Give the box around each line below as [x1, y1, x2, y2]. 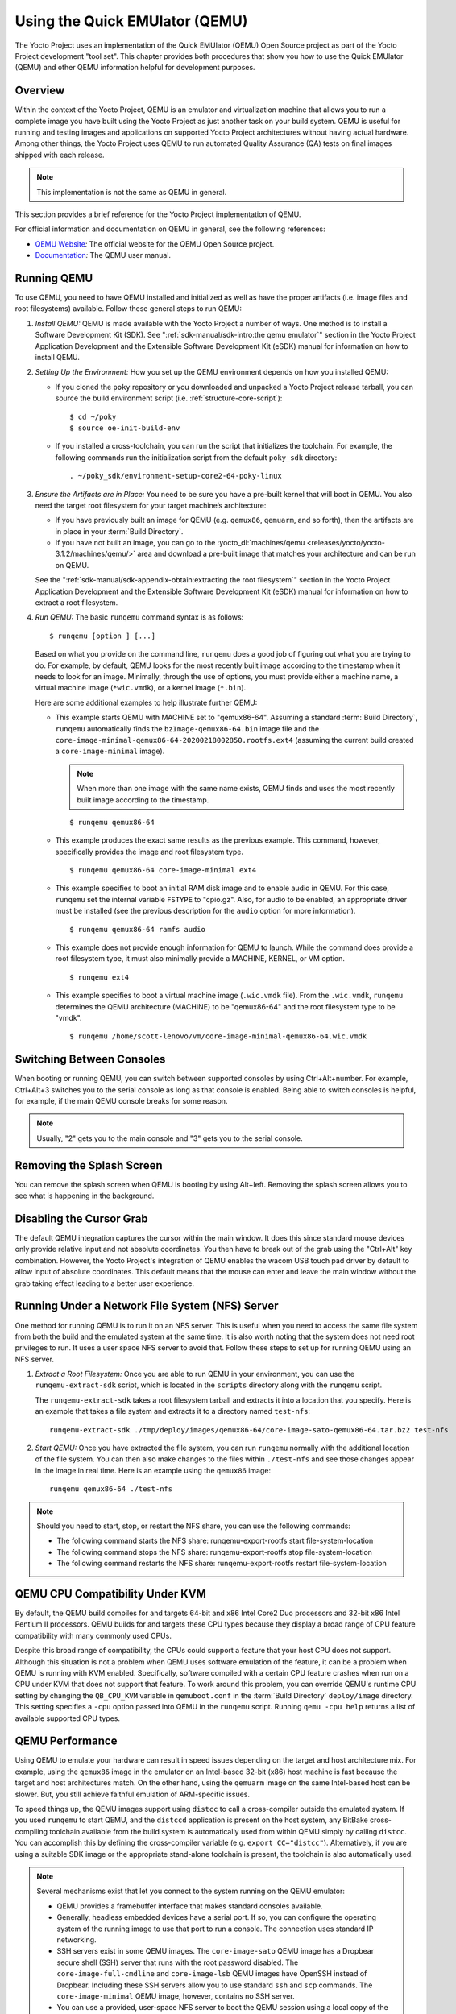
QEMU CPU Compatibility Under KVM [15, 1587, 207, 1601]
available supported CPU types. [15, 1713, 121, 1723]
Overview [15, 84, 65, 97]
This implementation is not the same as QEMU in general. [36, 187, 227, 197]
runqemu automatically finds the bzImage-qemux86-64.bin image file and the [55, 723, 320, 733]
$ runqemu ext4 [69, 972, 130, 982]
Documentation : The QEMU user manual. [35, 251, 172, 260]
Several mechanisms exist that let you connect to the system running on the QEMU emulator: [36, 1886, 346, 1896]
